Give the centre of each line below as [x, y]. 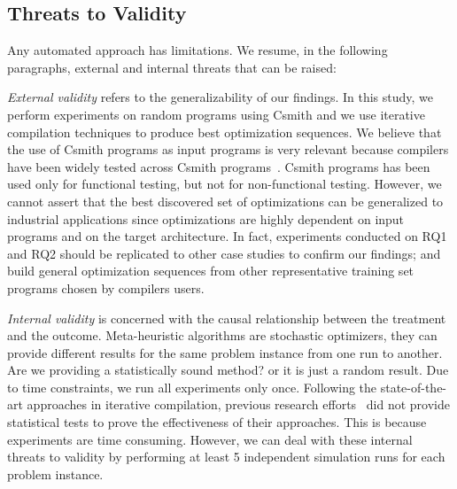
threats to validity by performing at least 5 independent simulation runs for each [226, 457]
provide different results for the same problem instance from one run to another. [225, 352]
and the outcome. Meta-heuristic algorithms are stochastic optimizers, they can [222, 335]
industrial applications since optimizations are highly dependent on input [206, 218]
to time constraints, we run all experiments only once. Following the [192, 387]
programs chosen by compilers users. [106, 287]
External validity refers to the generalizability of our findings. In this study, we [221, 97]
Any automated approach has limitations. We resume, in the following [198, 50]
